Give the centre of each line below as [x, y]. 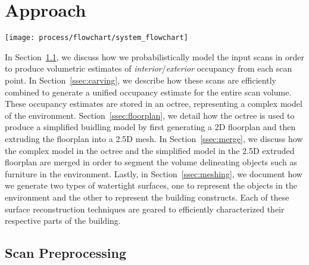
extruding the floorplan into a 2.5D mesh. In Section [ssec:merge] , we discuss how [154, 138]
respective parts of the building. [63, 221]
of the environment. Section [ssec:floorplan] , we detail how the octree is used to [150, 115]
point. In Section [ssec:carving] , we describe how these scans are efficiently [141, 80]
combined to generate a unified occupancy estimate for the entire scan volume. [148, 92]
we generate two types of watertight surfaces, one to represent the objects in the [151, 185]
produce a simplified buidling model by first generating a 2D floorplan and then [150, 127]
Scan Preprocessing [66, 253]
